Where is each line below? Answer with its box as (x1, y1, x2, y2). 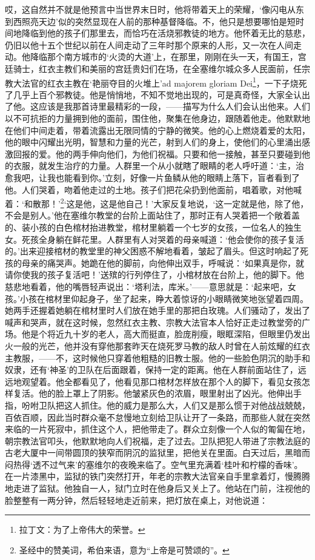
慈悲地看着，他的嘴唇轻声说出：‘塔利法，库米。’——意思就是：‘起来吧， (5, 280, 288, 292)
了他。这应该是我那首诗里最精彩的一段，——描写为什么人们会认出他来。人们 (5, 100, 310, 113)
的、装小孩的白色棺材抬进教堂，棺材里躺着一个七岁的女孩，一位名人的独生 (5, 221, 302, 233)
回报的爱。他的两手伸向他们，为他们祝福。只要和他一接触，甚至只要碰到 (13, 147, 302, 160)
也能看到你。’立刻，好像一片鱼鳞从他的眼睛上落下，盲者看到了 (55, 171, 300, 183)
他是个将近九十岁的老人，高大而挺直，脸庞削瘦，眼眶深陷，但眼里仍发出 (21, 328, 310, 340)
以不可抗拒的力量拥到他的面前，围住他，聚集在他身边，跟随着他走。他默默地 (5, 112, 310, 124)
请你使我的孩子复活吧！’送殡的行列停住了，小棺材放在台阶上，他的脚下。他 (5, 268, 304, 281)
